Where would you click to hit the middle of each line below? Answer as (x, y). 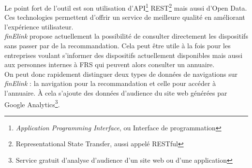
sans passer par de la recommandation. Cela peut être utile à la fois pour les (118, 46)
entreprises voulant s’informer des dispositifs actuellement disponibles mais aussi (124, 55)
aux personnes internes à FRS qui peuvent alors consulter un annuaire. (110, 64)
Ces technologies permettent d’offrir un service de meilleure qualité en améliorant (125, 17)
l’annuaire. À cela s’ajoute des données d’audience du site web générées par (116, 93)
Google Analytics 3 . (32, 103)
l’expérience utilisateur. (39, 26)
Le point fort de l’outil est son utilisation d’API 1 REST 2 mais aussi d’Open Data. (126, 7)
